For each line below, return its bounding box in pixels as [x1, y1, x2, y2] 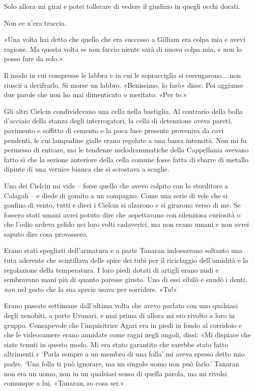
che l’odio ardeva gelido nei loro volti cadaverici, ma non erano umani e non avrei [4, 219, 249, 229]
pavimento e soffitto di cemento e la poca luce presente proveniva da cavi [4, 125, 224, 135]
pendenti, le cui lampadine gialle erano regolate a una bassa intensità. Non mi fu [4, 135, 247, 145]
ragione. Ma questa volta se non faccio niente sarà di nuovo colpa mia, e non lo [4, 43, 242, 54]
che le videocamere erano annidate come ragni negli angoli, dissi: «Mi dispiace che [4, 329, 251, 340]
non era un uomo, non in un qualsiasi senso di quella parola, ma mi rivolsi [4, 368, 227, 378]
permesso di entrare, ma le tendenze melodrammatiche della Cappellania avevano [4, 144, 249, 155]
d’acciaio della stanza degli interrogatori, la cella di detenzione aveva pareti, [4, 115, 232, 126]
